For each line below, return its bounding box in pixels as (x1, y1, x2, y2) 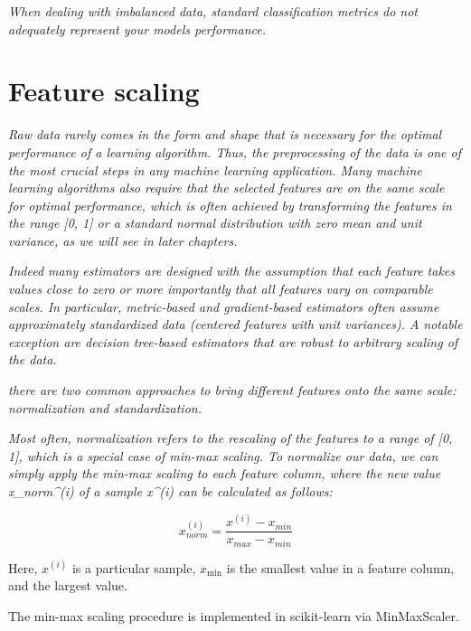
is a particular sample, (71, 558, 196, 577)
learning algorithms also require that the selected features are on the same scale (8, 178, 445, 197)
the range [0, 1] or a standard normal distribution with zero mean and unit (8, 213, 422, 232)
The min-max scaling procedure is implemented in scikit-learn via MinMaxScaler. (8, 606, 459, 625)
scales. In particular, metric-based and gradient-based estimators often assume (8, 297, 439, 315)
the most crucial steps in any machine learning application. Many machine (8, 160, 422, 179)
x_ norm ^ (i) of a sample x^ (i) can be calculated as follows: (8, 482, 333, 500)
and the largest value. (8, 576, 127, 595)
